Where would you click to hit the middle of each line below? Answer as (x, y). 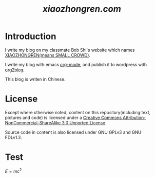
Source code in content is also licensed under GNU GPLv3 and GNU (73, 132)
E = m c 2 (13, 171)
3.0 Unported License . (84, 122)
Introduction (31, 36)
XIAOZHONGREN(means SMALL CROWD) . (48, 55)
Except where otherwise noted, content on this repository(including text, (78, 112)
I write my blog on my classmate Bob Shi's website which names (70, 50)
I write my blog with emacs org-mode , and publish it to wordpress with (76, 64)
